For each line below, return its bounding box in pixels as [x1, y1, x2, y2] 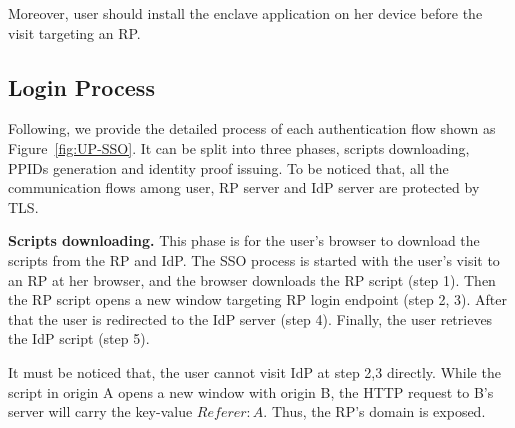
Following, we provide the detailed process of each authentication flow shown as [8, 118, 496, 139]
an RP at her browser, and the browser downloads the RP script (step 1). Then [8, 269, 496, 290]
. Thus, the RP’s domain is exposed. [263, 401, 486, 422]
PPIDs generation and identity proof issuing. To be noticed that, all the [8, 157, 449, 178]
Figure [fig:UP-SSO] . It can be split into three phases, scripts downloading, [8, 137, 470, 158]
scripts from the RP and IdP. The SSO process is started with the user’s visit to [8, 249, 500, 270]
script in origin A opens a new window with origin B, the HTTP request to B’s [8, 381, 494, 402]
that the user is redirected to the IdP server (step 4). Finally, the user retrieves [8, 308, 493, 329]
